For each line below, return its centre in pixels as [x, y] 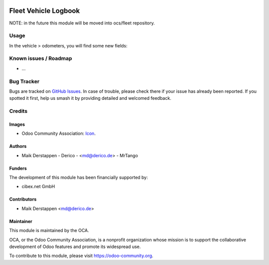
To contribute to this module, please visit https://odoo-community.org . [81, 256]
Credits [18, 111]
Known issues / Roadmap [41, 58]
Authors [18, 146]
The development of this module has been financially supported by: [78, 178]
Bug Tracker [24, 81]
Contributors [23, 199]
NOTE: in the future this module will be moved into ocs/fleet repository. [82, 23]
